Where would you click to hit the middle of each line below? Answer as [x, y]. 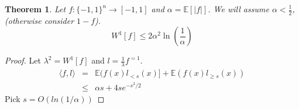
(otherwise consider [39, 20]
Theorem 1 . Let [35, 9]
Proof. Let [23, 60]
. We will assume [238, 9]
